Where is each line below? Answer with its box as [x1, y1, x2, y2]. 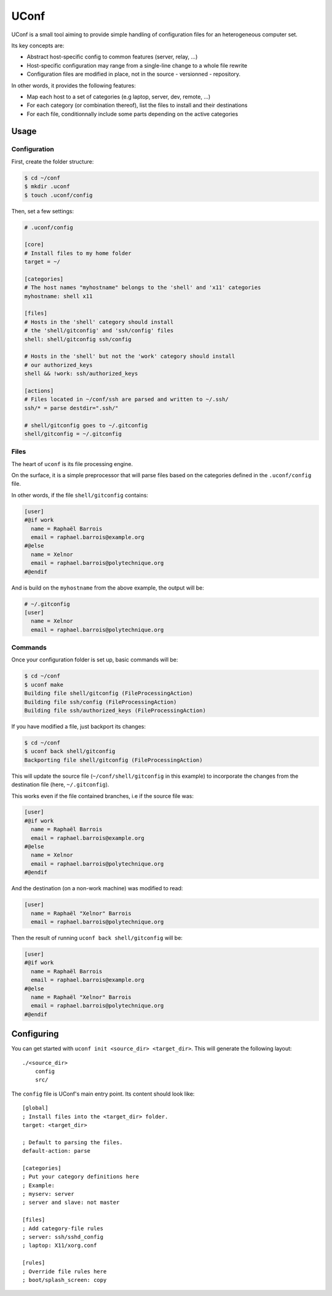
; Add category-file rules [22, 1225, 104, 1232]
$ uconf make [24, 681, 64, 688]
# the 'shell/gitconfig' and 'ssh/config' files [24, 327, 174, 334]
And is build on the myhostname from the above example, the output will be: [11, 584, 204, 591]
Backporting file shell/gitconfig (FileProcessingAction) [24, 756, 203, 764]
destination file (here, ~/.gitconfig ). [11, 781, 109, 788]
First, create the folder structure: [11, 157, 94, 165]
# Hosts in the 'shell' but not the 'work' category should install [24, 353, 235, 360]
